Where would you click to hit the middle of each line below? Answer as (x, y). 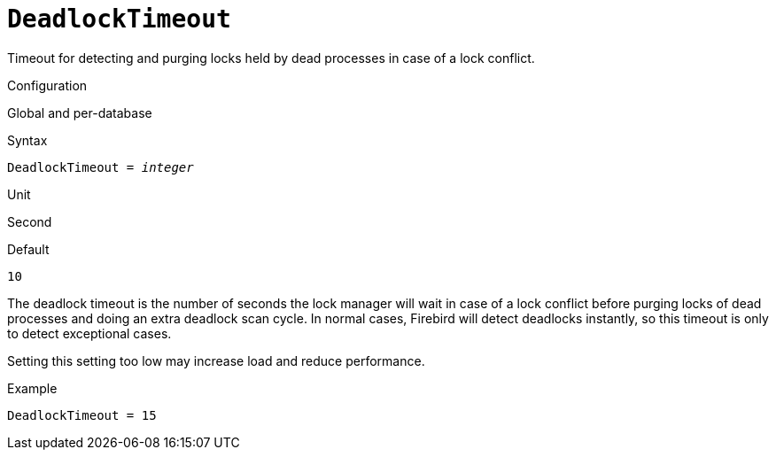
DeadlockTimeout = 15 (82, 415)
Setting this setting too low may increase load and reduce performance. (216, 360)
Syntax (27, 140)
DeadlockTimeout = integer (101, 167)
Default (28, 249)
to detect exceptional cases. (89, 333)
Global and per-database (80, 112)
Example (32, 388)
